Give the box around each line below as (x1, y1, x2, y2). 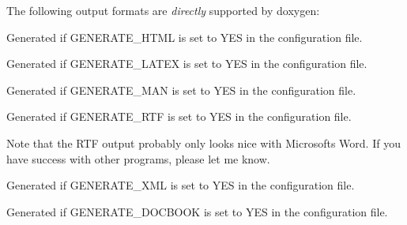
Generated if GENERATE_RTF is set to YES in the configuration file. (6, 108, 352, 125)
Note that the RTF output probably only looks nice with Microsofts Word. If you (6, 134, 401, 151)
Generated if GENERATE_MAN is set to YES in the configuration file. (6, 81, 356, 98)
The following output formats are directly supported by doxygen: (6, 2, 320, 18)
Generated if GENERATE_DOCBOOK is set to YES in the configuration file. (6, 203, 388, 219)
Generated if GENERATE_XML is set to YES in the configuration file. (6, 177, 355, 193)
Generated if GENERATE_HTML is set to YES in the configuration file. (6, 28, 363, 45)
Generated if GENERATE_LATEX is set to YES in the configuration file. (6, 55, 367, 72)
